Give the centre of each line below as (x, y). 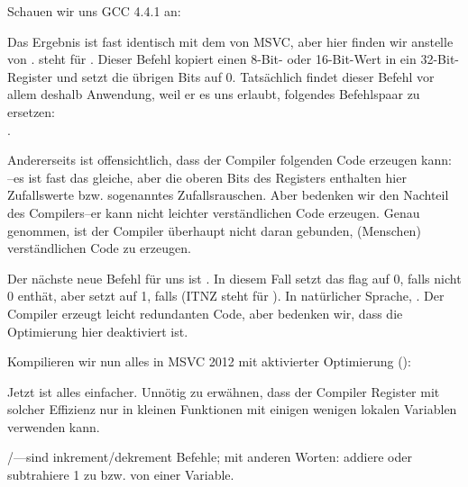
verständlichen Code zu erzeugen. (99, 248)
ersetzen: (31, 111)
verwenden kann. (54, 426)
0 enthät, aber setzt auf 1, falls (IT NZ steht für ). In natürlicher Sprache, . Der (226, 296)
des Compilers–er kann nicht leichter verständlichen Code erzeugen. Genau (214, 212)
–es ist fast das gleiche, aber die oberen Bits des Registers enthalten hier (207, 177)
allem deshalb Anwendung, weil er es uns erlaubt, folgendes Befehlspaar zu (214, 94)
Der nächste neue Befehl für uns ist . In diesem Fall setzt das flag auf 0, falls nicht (234, 278)
